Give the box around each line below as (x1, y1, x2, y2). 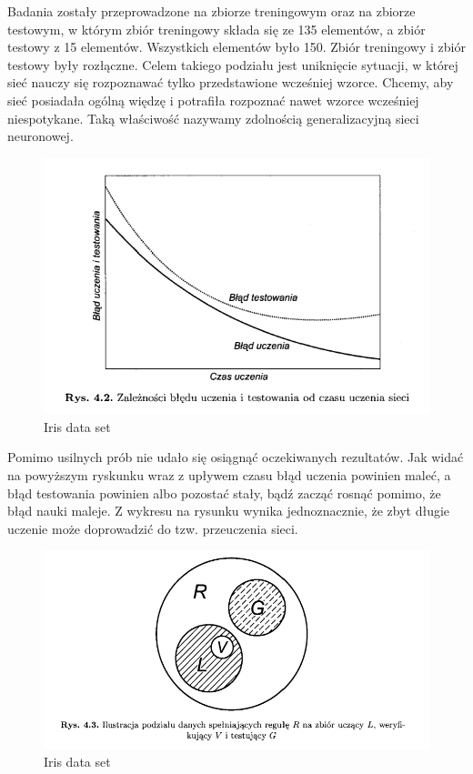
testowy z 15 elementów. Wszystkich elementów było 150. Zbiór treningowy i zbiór (7, 37, 466, 56)
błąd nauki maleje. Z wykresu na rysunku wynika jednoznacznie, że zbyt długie (7, 501, 450, 520)
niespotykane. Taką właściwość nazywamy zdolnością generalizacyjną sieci (7, 108, 419, 127)
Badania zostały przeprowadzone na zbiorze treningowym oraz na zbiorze (7, 2, 416, 20)
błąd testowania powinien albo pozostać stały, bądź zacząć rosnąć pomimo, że (7, 483, 441, 502)
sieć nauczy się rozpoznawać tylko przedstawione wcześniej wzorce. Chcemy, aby (7, 73, 454, 92)
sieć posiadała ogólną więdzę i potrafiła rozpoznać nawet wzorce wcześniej (7, 90, 419, 109)
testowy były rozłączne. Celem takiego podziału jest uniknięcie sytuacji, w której (7, 55, 458, 74)
